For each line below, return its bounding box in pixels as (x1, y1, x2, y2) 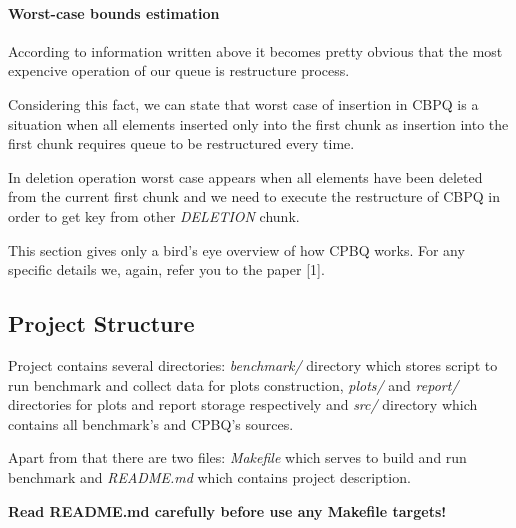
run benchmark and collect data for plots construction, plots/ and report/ (8, 374, 459, 395)
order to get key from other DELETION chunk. (8, 205, 300, 226)
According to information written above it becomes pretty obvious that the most (8, 40, 503, 61)
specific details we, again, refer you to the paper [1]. (8, 259, 325, 280)
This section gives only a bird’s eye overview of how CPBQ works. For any (8, 239, 465, 260)
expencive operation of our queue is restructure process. (8, 60, 350, 81)
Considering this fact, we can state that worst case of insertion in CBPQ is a (8, 93, 479, 114)
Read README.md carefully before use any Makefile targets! (8, 500, 447, 521)
